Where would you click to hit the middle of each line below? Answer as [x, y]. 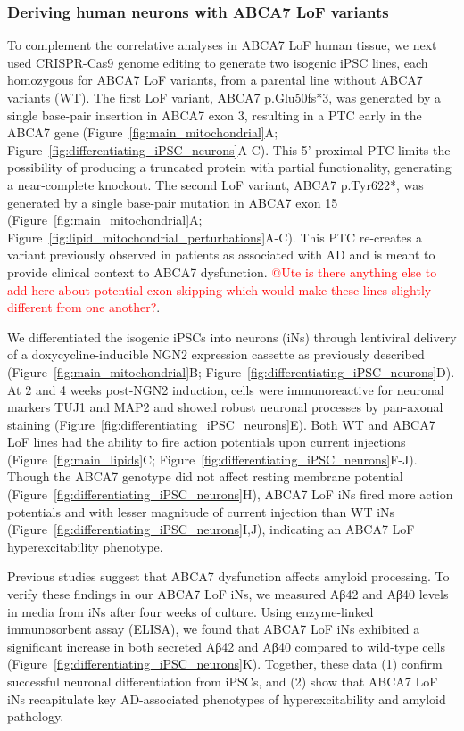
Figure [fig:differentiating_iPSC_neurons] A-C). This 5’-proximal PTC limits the [229, 149]
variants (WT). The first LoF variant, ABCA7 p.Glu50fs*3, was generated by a [224, 97]
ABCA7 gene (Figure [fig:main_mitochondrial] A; [143, 132]
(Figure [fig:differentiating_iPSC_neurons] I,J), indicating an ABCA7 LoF [211, 529]
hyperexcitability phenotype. [85, 546]
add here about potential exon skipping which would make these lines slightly [220, 289]
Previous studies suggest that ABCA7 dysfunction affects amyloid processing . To [228, 576]
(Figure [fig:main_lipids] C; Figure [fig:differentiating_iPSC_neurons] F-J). [212, 459]
